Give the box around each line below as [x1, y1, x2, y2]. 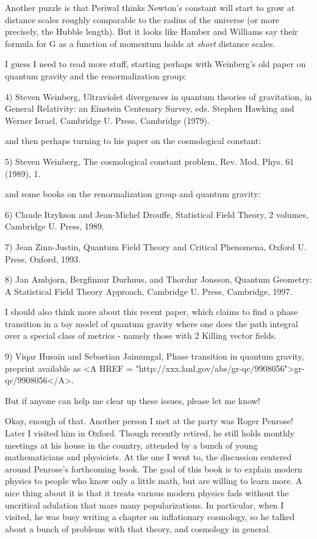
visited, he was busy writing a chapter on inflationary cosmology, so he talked [5, 510, 295, 523]
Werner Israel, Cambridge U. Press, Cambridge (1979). [5, 114, 210, 126]
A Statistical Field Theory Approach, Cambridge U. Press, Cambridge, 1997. [5, 284, 293, 297]
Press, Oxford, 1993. [5, 252, 81, 265]
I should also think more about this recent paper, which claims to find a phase [5, 305, 298, 318]
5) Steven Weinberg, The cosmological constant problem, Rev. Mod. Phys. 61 [5, 154, 294, 167]
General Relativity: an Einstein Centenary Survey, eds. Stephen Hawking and [5, 102, 294, 115]
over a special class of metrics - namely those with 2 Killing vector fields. [5, 329, 277, 342]
